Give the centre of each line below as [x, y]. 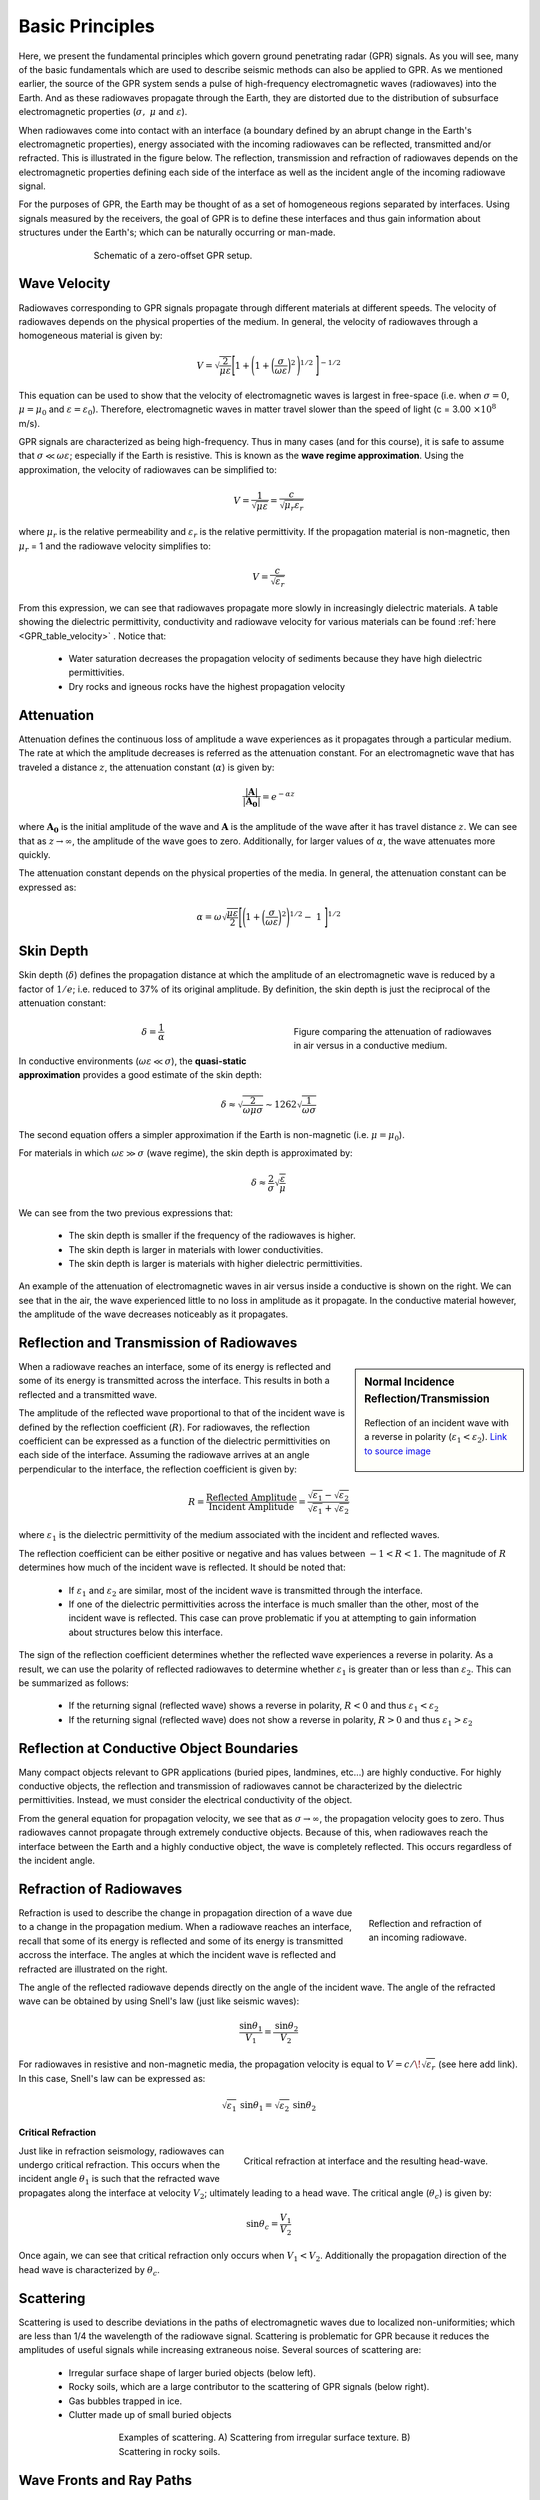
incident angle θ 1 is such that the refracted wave [119, 2180]
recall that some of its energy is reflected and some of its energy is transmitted [181, 1941]
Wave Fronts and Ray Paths [105, 2480]
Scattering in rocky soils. [169, 2451]
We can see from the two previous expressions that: [126, 1212]
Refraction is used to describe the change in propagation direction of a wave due [185, 1912]
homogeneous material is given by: [91, 336]
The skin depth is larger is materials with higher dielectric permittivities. [215, 1263]
